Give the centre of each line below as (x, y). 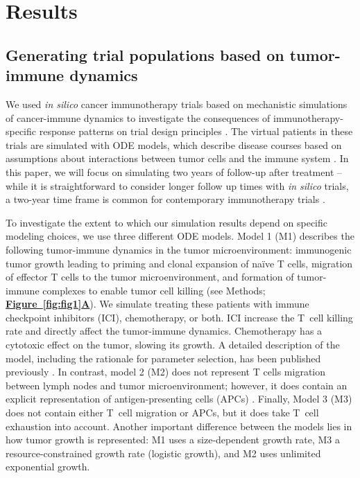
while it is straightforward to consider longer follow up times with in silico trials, (177, 185)
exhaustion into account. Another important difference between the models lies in (179, 426)
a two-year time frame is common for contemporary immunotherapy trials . (165, 199)
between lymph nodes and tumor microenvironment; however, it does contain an (177, 385)
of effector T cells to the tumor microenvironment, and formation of (150, 277)
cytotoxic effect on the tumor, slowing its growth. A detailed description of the (173, 345)
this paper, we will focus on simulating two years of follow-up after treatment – (174, 171)
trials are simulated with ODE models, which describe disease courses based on (174, 144)
